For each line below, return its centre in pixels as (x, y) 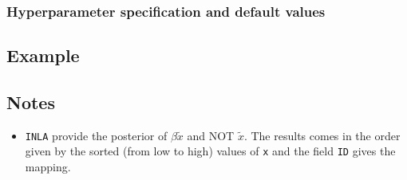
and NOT (211, 135)
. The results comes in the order (322, 135)
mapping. (48, 167)
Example (43, 55)
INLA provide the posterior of (96, 135)
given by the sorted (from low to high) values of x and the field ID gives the (210, 151)
